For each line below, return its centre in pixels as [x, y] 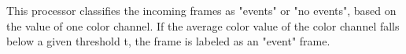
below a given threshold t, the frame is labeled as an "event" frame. [168, 41]
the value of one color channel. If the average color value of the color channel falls [203, 25]
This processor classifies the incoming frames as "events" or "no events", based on [201, 10]
